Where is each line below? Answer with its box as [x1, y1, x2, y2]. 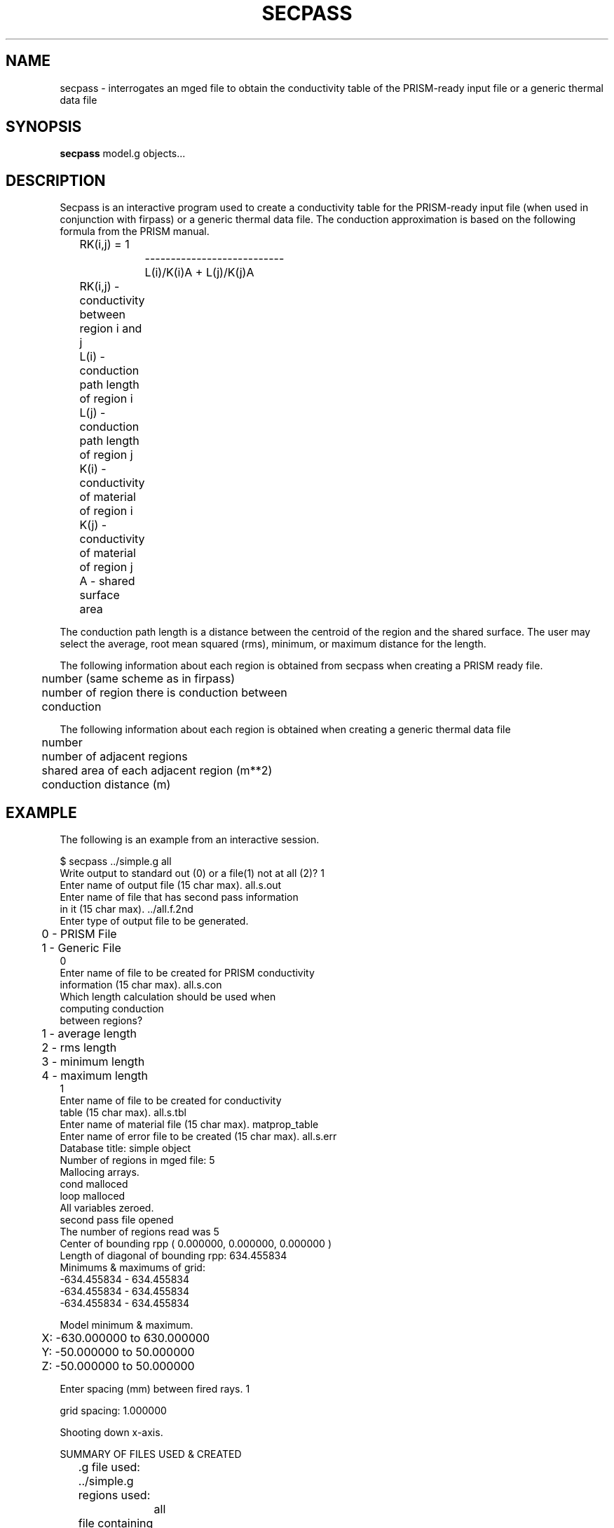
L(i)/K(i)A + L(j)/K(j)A [144, 265, 254, 280]
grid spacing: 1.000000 [60, 1405, 167, 1417]
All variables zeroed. [60, 1202, 154, 1214]
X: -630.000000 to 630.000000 [41, 1331, 210, 1346]
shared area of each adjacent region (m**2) [41, 763, 273, 778]
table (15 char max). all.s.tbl [60, 1106, 186, 1119]
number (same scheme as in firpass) [41, 671, 235, 686]
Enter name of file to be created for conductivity [60, 1094, 282, 1107]
